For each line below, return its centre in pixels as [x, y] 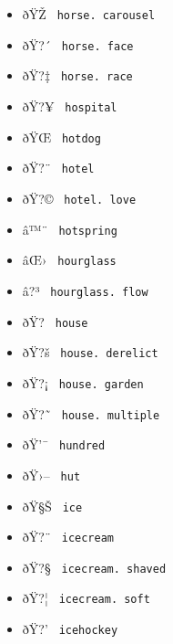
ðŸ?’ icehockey [70, 629]
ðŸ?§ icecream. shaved [94, 567]
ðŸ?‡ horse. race [77, 75]
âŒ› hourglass [69, 260]
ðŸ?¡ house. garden [83, 382]
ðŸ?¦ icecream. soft [86, 598]
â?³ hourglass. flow [85, 290]
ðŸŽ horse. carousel [89, 14]
